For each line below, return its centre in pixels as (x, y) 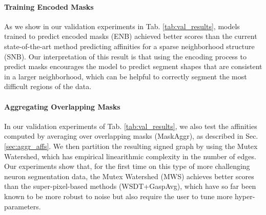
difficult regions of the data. (48, 86)
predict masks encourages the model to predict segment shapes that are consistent (133, 66)
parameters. (23, 206)
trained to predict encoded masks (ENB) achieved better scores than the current (131, 36)
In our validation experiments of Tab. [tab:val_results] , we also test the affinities (131, 126)
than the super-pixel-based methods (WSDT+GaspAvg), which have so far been (130, 186)
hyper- (245, 196)
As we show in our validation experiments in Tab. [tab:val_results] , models (122, 26)
